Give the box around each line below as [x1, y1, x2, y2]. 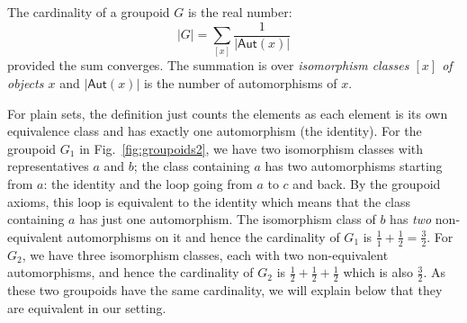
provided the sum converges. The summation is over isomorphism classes [7, 56, 409, 75]
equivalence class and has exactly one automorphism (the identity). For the [7, 121, 422, 140]
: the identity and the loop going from [43, 174, 253, 193]
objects [7, 73, 44, 92]
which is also [343, 263, 413, 282]
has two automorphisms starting [265, 157, 443, 175]
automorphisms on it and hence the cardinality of [67, 227, 340, 246]
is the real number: [187, 3, 292, 21]
